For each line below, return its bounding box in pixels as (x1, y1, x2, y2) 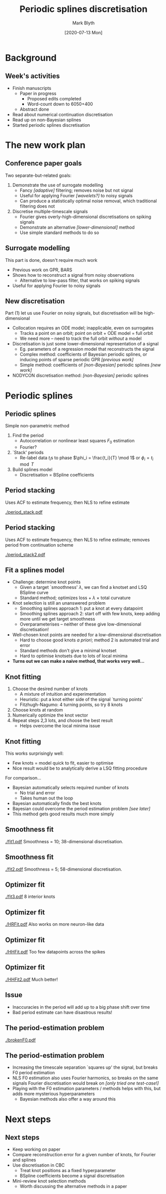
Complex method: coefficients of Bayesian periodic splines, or (19, 351, 148, 357)
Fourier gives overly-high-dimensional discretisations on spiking (19, 214, 152, 220)
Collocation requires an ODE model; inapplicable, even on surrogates (12, 325, 154, 331)
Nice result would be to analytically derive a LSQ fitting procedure (12, 765, 148, 771)
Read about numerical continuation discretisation (12, 111, 113, 117)
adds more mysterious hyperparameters (12, 1091, 95, 1097)
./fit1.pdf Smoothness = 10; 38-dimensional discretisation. (5, 838, 123, 844)
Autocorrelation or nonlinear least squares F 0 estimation (19, 438, 135, 445)
